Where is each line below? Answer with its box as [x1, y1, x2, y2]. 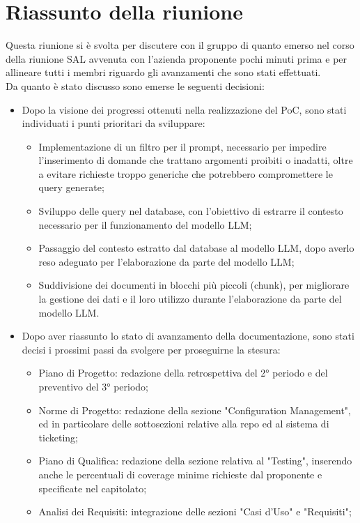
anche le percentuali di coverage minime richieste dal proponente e [38, 467, 322, 481]
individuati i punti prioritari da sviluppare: [22, 116, 205, 130]
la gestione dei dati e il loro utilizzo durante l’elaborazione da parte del [38, 291, 342, 306]
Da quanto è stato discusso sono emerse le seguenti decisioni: [6, 78, 265, 93]
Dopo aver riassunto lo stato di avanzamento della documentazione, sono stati [22, 328, 354, 343]
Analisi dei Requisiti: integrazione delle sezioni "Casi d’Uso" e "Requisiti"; [38, 504, 352, 519]
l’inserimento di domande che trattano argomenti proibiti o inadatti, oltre [38, 153, 353, 167]
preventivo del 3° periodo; [38, 379, 148, 393]
